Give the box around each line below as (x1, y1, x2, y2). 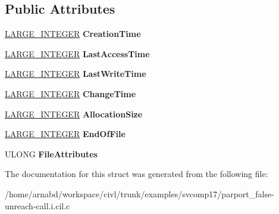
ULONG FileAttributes (5, 147, 98, 160)
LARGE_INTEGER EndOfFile (5, 128, 126, 140)
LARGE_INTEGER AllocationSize (5, 107, 143, 120)
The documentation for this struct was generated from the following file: (5, 168, 268, 180)
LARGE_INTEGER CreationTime (5, 27, 141, 40)
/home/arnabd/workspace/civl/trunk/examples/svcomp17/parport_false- (5, 187, 274, 200)
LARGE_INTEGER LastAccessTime (5, 47, 150, 60)
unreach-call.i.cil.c (5, 199, 70, 212)
